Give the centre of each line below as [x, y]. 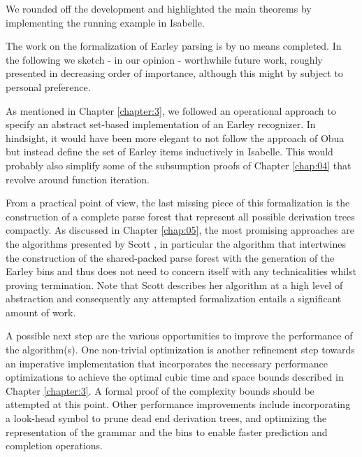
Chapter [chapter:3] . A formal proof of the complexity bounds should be [160, 390]
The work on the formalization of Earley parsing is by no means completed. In [174, 46]
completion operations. [54, 445]
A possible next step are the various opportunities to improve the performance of [179, 336]
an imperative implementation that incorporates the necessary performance [167, 363]
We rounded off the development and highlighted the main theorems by [159, 8]
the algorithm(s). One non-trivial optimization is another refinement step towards [180, 350]
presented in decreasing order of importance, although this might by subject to [174, 73]
